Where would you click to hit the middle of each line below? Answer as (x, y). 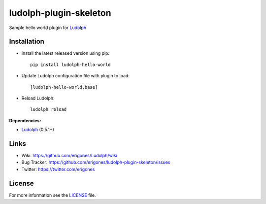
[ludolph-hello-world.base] (64, 87)
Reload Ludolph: (38, 98)
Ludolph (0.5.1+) (38, 130)
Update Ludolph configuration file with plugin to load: (76, 76)
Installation (27, 42)
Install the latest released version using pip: (66, 53)
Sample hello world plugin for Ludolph (48, 28)
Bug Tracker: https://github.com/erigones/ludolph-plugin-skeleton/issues (96, 162)
